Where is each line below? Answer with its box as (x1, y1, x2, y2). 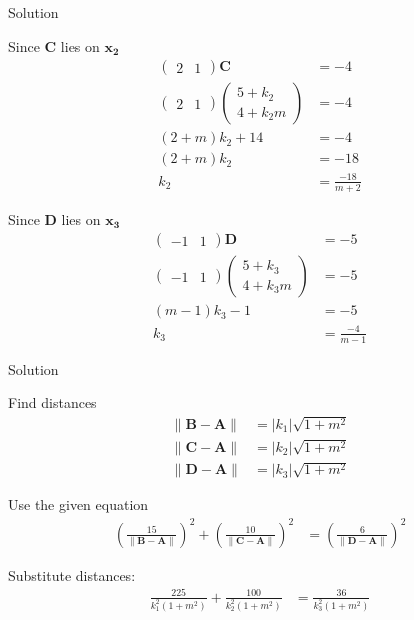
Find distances (8, 392, 97, 413)
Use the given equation (8, 494, 149, 515)
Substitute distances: (8, 564, 136, 585)
